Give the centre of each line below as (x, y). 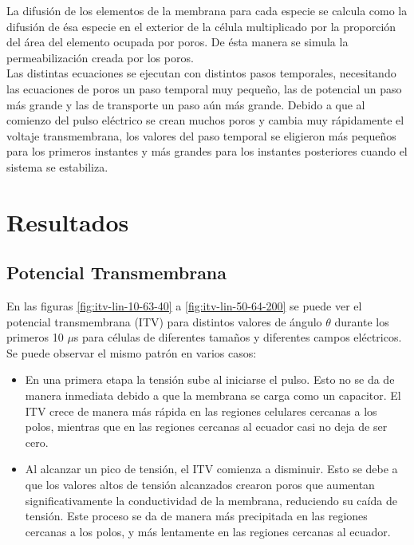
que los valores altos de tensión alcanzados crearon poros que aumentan (200, 485)
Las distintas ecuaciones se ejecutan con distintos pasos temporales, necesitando (201, 73)
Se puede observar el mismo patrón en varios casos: (132, 352)
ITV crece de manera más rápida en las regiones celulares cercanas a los (201, 411)
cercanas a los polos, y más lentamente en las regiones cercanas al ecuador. (208, 531)
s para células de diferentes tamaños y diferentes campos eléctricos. (238, 337)
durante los (362, 321)
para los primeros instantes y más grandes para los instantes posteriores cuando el (207, 151)
